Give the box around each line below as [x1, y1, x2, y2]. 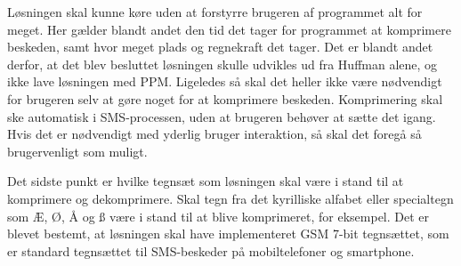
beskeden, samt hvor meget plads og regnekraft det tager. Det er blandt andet [7, 37, 433, 56]
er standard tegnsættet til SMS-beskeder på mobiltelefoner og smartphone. [7, 241, 415, 260]
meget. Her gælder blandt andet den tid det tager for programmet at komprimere [7, 20, 451, 38]
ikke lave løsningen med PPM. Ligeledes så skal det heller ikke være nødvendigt [7, 72, 442, 91]
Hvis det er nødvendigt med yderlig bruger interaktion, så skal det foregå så [7, 125, 422, 143]
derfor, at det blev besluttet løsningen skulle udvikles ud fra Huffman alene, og [7, 54, 438, 73]
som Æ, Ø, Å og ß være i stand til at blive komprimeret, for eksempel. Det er [7, 206, 430, 225]
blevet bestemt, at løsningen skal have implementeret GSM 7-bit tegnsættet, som [7, 224, 449, 243]
